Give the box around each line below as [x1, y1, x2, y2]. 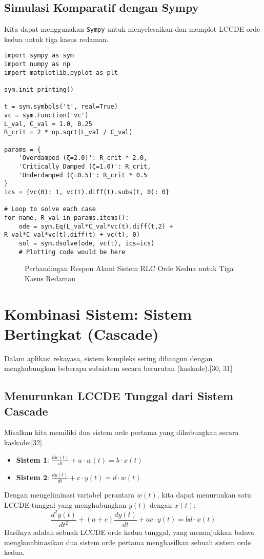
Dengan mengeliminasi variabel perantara [4, 489, 135, 500]
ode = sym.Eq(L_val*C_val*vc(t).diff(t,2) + [18, 222, 173, 230]
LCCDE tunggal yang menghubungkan [4, 499, 127, 510]
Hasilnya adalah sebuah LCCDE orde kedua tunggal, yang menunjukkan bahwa [4, 527, 255, 537]
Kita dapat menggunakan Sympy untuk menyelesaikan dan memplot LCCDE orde [4, 24, 260, 34]
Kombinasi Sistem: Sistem [4, 303, 192, 324]
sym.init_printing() [4, 86, 74, 94]
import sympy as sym [4, 52, 74, 59]
